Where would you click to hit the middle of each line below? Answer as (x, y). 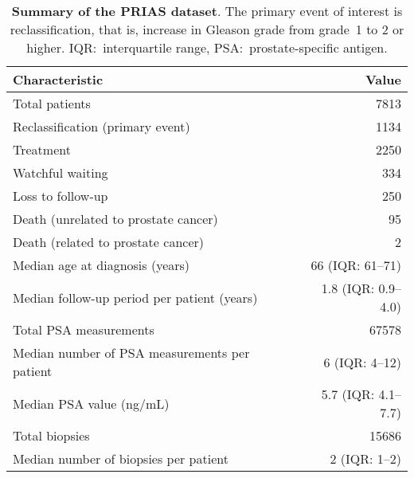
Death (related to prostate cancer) (108, 242)
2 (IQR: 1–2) (365, 458)
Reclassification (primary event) (102, 126)
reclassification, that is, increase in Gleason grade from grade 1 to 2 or (207, 29)
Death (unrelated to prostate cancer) (115, 219)
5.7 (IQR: (348, 394)
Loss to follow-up (61, 196)
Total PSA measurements (84, 329)
